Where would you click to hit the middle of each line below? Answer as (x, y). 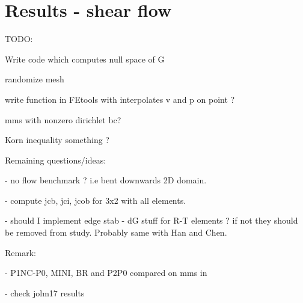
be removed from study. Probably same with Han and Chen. (116, 232)
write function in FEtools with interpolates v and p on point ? (120, 99)
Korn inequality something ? (57, 140)
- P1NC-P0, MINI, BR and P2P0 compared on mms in (106, 273)
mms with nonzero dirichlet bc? (63, 119)
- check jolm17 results (45, 292)
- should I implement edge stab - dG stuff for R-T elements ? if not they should (151, 220)
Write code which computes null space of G (85, 59)
